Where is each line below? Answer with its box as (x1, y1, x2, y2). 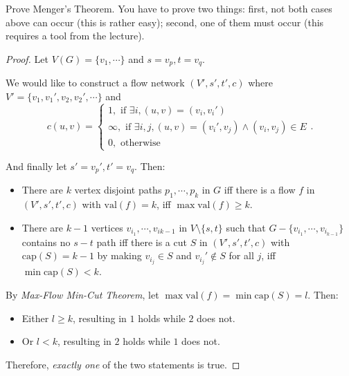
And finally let (6, 159, 67, 173)
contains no (21, 234, 71, 249)
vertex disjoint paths (74, 182, 162, 197)
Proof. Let (6, 51, 48, 66)
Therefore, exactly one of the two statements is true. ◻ (6, 357, 240, 371)
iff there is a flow (224, 182, 296, 197)
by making (97, 248, 142, 263)
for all (229, 248, 254, 263)
